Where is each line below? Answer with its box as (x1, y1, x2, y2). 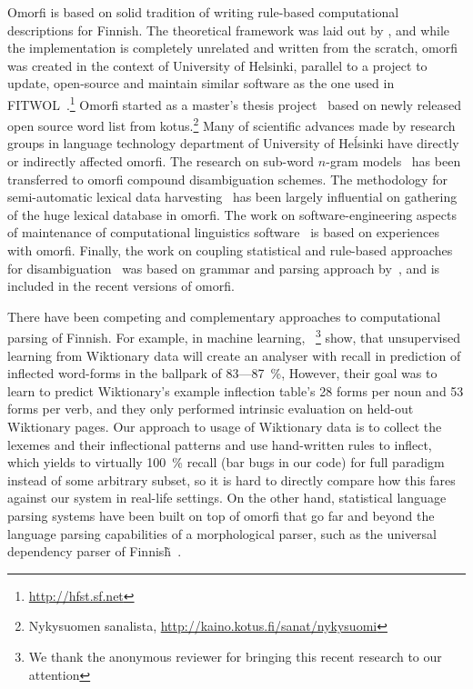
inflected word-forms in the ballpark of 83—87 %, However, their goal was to (7, 364, 438, 383)
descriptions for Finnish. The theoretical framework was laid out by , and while (7, 20, 450, 39)
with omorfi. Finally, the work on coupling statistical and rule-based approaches (7, 241, 453, 260)
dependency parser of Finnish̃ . (7, 542, 182, 561)
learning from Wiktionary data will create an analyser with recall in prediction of (7, 345, 461, 364)
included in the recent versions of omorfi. (7, 276, 235, 295)
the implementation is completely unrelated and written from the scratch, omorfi (7, 38, 458, 57)
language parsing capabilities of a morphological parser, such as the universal (7, 524, 438, 543)
